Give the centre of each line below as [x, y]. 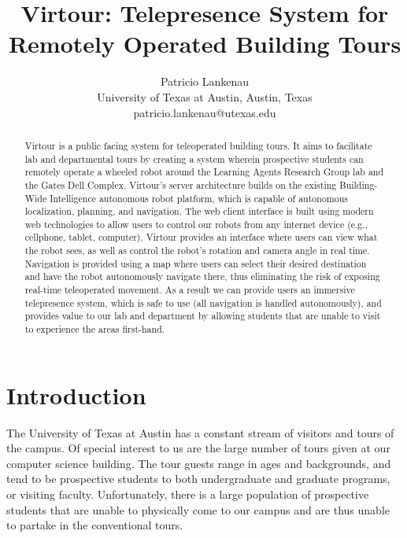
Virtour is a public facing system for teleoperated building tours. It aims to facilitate [198, 145]
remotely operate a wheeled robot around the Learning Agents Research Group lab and [204, 172]
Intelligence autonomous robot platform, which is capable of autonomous [199, 198]
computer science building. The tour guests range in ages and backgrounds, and [199, 463]
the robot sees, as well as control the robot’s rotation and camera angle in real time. [197, 251]
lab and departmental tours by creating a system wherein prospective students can [194, 158]
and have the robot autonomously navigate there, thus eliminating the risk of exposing [202, 276]
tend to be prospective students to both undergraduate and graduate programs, [198, 479]
